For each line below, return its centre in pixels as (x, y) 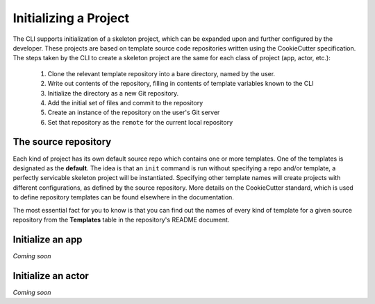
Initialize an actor (51, 276)
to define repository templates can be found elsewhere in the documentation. (123, 197)
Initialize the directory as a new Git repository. (113, 93)
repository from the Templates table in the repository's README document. (121, 220)
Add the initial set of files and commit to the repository (125, 102)
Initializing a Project (71, 18)
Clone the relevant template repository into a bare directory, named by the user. (161, 73)
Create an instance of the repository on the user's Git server (134, 113)
